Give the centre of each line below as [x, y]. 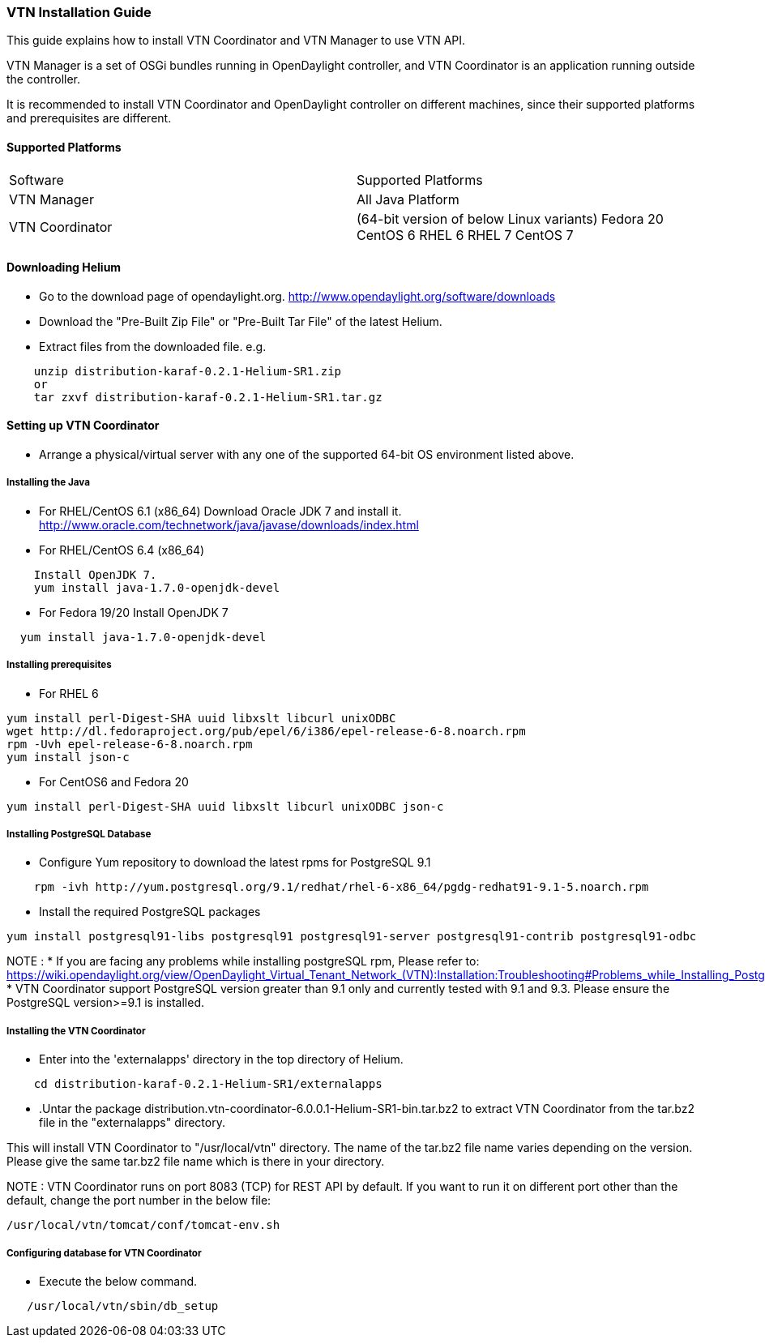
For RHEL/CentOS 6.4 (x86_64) [122, 550]
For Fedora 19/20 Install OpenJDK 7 [134, 612]
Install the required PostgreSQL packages [150, 912]
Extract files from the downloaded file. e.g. [153, 346]
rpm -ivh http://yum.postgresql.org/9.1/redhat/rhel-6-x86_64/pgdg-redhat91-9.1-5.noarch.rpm [341, 887]
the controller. [44, 79]
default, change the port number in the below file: [139, 1201]
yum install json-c [68, 757]
